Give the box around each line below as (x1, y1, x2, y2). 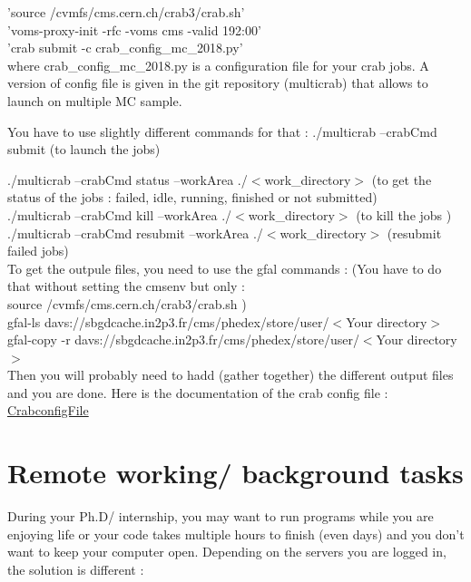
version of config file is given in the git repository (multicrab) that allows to (7, 73, 428, 92)
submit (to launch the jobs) (7, 140, 161, 159)
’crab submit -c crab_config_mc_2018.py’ (7, 38, 243, 57)
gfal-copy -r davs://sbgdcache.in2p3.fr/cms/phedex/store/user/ (7, 330, 359, 349)
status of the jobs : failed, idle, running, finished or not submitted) (7, 188, 378, 207)
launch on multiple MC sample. (7, 91, 182, 110)
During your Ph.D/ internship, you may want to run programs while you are (7, 507, 434, 526)
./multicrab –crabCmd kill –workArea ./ (7, 205, 232, 224)
